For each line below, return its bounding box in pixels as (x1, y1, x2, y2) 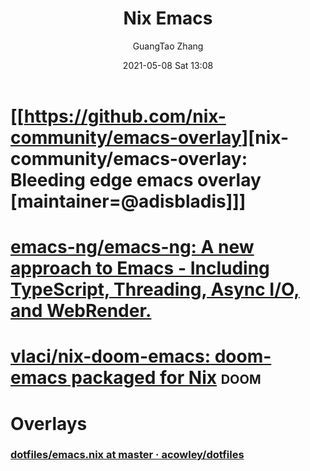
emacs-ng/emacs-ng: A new (10, 236, 255, 259)
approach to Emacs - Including (10, 257, 270, 280)
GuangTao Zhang (132, 40, 204, 52)
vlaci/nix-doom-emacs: (10, 345, 212, 368)
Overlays (10, 412, 88, 435)
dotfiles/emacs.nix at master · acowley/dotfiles (10, 448, 245, 462)
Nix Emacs (123, 7, 213, 30)
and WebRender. (10, 300, 152, 322)
